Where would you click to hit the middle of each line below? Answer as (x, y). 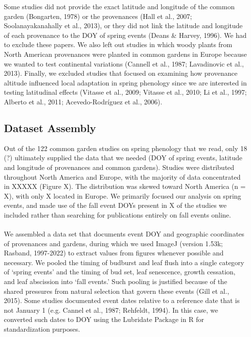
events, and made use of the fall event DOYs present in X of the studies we (115, 205)
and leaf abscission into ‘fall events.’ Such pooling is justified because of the (116, 281)
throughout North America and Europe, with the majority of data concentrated (122, 177)
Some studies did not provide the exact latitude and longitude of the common (119, 6)
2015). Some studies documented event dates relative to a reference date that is (122, 300)
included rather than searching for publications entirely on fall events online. (118, 214)
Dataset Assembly (50, 127)
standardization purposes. (42, 329)
